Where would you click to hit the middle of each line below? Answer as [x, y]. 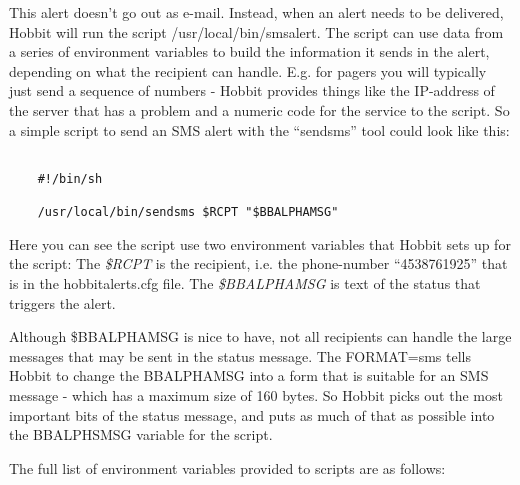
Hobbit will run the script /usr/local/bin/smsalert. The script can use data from [256, 31]
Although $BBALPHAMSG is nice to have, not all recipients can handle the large [260, 336]
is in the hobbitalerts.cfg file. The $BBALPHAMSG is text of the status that [245, 282]
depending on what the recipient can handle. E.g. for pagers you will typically [248, 70]
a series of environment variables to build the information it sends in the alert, [249, 51]
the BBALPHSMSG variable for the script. [141, 434]
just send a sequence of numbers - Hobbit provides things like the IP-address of [252, 90]
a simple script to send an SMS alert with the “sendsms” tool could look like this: [259, 129]
